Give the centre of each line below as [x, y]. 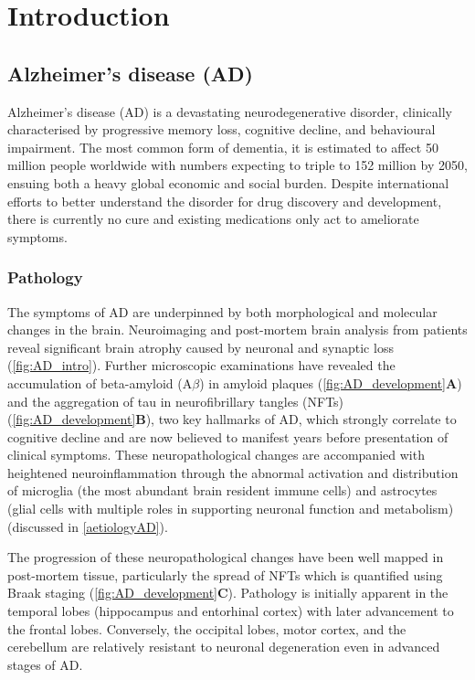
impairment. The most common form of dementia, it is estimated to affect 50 [223, 147]
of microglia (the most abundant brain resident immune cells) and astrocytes [222, 490]
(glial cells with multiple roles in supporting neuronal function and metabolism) [231, 509]
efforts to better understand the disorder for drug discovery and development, [225, 201]
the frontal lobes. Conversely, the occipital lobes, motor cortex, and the [207, 628]
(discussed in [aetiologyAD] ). [88, 526]
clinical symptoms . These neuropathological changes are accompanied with [216, 455]
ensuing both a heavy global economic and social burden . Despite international [228, 182]
